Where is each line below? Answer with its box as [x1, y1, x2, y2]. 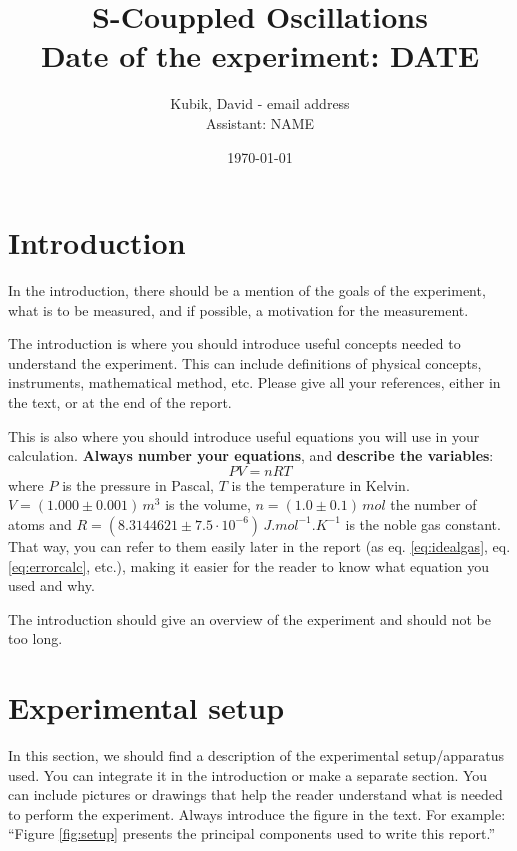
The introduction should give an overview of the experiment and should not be [8, 608, 491, 629]
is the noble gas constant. [345, 513, 501, 534]
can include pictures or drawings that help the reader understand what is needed [8, 784, 503, 805]
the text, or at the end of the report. [8, 392, 232, 412]
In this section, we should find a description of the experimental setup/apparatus [8, 745, 505, 766]
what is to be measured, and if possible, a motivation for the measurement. [8, 299, 469, 320]
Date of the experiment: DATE [40, 35, 480, 76]
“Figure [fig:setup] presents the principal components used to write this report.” [8, 823, 496, 844]
